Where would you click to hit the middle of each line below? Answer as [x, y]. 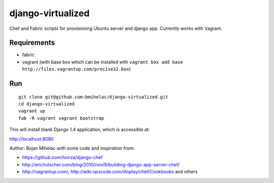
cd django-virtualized [47, 104]
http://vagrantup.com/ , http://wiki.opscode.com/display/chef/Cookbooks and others [110, 172]
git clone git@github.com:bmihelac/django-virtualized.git [93, 97]
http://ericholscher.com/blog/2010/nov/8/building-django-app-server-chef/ [101, 164]
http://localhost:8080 [31, 139]
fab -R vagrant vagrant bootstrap [61, 118]
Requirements [32, 43]
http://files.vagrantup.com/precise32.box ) [77, 69]
